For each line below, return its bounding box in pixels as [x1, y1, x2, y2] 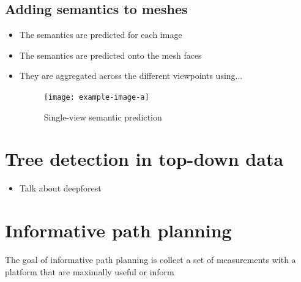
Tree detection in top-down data [5, 146, 284, 171]
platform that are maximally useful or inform [5, 265, 174, 278]
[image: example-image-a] [43, 92, 149, 102]
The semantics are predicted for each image [19, 28, 182, 41]
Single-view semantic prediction [43, 110, 162, 123]
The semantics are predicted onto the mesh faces [19, 48, 202, 61]
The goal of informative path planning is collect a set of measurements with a [5, 253, 296, 266]
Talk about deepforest [19, 182, 102, 195]
